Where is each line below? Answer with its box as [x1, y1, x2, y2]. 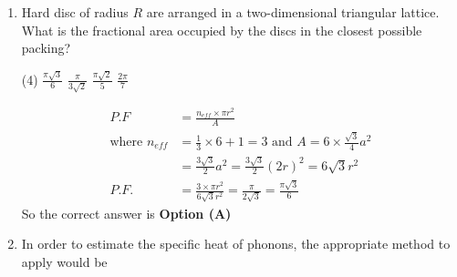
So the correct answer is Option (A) [21, 203, 232, 222]
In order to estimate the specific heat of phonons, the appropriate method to [21, 234, 451, 253]
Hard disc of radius [21, 3, 129, 21]
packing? [21, 38, 71, 57]
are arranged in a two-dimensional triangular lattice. [146, 3, 440, 21]
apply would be [21, 252, 108, 272]
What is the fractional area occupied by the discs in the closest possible [21, 20, 422, 39]
